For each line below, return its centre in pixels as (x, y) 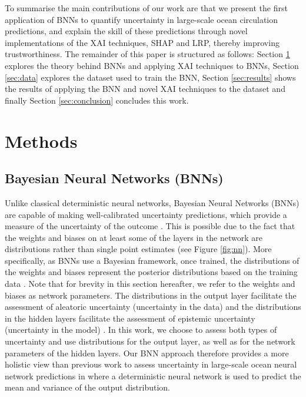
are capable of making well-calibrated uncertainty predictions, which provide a (146, 214)
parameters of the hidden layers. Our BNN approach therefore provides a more (147, 353)
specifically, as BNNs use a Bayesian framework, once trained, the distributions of (152, 260)
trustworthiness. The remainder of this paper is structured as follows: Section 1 (147, 54)
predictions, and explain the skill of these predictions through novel (126, 31)
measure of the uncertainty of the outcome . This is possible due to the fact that (150, 226)
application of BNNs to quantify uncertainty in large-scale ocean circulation (142, 19)
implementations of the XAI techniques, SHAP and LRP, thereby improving (142, 42)
